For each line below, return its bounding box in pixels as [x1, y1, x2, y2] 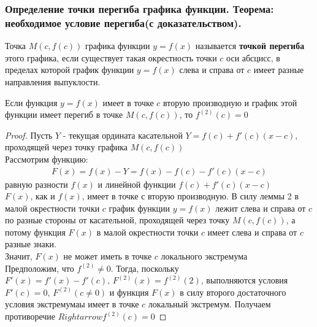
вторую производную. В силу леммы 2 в [148, 190, 299, 202]
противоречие [5, 310, 56, 323]
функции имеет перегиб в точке [5, 108, 123, 121]
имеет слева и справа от [207, 225, 297, 238]
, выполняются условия [201, 274, 288, 287]
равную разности [5, 177, 68, 190]
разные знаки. [5, 237, 56, 250]
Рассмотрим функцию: [5, 152, 88, 165]
